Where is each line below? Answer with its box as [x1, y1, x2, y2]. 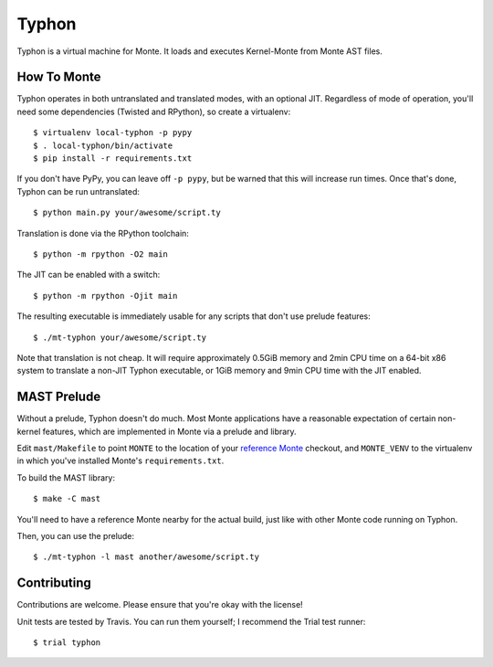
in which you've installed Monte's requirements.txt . [16, 455, 225, 466]
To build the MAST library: [16, 471, 116, 483]
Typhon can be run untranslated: [16, 185, 141, 196]
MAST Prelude [16, 389, 101, 405]
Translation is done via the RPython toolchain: [16, 228, 189, 238]
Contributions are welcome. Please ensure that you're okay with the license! [16, 599, 303, 610]
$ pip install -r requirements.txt [33, 154, 193, 164]
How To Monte [16, 69, 101, 85]
